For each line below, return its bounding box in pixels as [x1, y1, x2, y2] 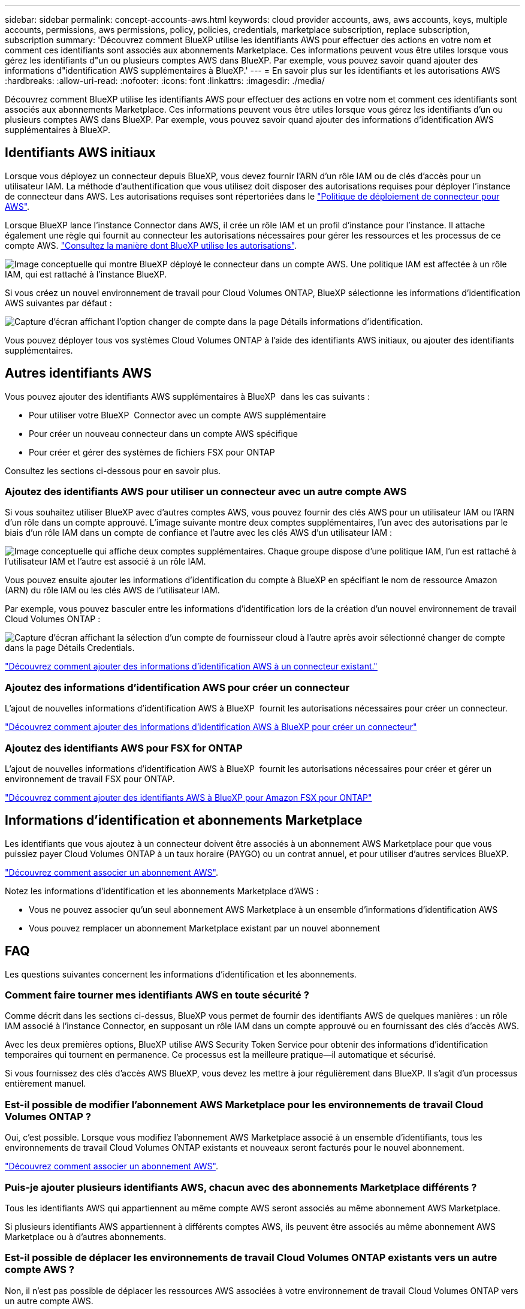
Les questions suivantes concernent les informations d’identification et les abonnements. [5, 969, 357, 979]
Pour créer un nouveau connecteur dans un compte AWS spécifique [29, 428, 298, 439]
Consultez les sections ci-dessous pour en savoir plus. [5, 465, 221, 476]
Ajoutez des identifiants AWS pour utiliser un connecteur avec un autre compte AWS [5, 485, 407, 498]
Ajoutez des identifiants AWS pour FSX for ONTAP [5, 741, 243, 754]
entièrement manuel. [5, 1078, 86, 1089]
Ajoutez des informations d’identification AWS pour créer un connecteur [5, 681, 350, 693]
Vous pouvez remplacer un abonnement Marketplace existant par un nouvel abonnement [29, 922, 381, 933]
